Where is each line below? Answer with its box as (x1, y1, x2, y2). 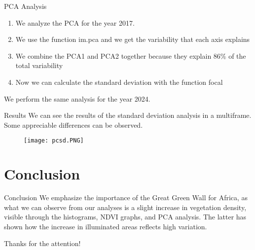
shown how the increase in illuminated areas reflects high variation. (4, 221, 207, 231)
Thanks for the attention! (4, 238, 81, 248)
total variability (15, 60, 63, 71)
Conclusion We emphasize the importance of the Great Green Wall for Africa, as (4, 192, 248, 203)
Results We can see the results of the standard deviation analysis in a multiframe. (4, 110, 252, 120)
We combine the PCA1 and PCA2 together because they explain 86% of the (15, 50, 246, 61)
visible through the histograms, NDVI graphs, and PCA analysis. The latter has (4, 212, 247, 222)
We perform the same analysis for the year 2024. (4, 93, 150, 104)
